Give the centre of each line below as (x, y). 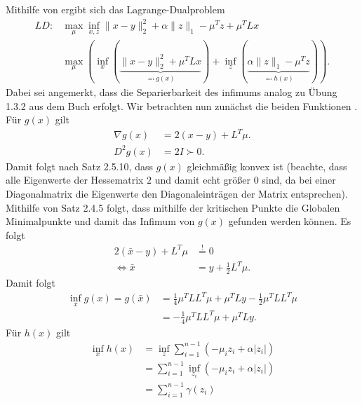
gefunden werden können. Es (290, 221)
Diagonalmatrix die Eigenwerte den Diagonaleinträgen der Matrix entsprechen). (177, 193)
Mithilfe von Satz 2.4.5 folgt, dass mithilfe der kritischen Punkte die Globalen (173, 207)
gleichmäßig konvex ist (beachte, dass (267, 166)
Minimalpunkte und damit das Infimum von (100, 221)
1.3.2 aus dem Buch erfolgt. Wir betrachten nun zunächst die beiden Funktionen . (182, 105)
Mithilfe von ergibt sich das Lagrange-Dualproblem (115, 9)
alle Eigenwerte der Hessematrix (75, 180)
